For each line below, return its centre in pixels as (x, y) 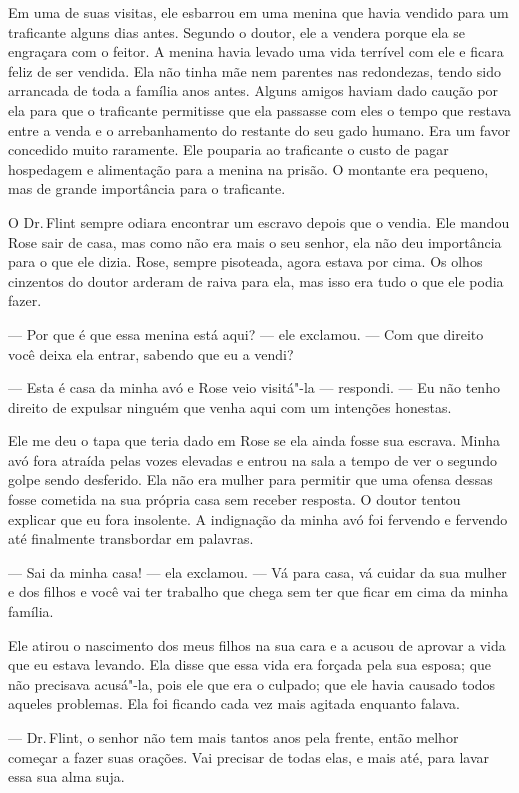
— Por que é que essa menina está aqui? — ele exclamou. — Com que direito (246, 333)
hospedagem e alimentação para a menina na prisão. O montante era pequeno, (248, 168)
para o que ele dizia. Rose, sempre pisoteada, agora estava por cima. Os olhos (245, 261)
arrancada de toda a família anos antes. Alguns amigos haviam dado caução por (253, 90)
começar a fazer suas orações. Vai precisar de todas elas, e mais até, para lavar (248, 756)
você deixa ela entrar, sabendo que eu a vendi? (151, 353)
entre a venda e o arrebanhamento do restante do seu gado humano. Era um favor (259, 129)
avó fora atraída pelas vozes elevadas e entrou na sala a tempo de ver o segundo (252, 459)
